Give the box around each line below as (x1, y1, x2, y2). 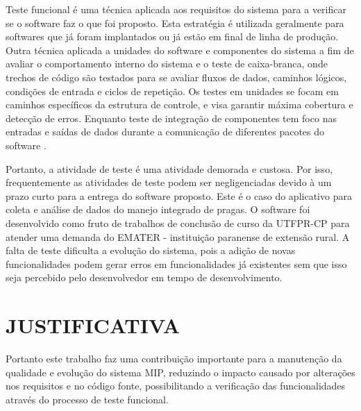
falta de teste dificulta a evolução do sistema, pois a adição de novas (6, 243, 296, 258)
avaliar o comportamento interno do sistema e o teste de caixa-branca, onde (6, 56, 328, 71)
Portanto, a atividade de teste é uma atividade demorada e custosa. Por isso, (6, 161, 333, 176)
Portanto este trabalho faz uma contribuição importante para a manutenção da (6, 351, 342, 365)
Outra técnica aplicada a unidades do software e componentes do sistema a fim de (6, 42, 354, 57)
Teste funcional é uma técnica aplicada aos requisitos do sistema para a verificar (6, 2, 346, 16)
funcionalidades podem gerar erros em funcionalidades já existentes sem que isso (6, 256, 347, 271)
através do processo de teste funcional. (6, 392, 169, 406)
